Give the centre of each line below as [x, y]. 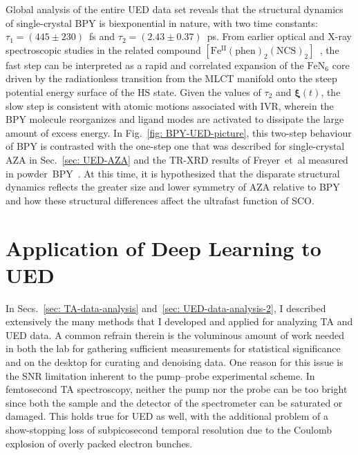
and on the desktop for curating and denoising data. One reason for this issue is [175, 362]
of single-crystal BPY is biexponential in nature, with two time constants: [162, 22]
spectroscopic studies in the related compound [103, 49]
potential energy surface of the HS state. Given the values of [133, 91]
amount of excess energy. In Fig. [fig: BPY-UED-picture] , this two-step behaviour [179, 132]
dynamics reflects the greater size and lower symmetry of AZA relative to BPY [173, 187]
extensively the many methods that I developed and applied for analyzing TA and [179, 321]
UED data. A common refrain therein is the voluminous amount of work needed [175, 335]
